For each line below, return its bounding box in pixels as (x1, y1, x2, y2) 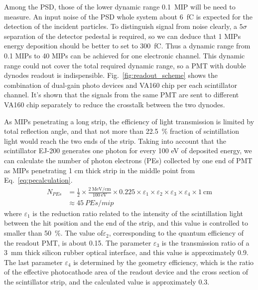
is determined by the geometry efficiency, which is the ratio (73, 257, 254, 267)
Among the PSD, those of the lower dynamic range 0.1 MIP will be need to (4, 1, 236, 11)
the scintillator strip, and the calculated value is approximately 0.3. (4, 277, 210, 287)
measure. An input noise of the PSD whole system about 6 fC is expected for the (4, 11, 253, 21)
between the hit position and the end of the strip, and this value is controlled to (4, 218, 249, 228)
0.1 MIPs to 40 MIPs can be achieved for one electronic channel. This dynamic (4, 50, 245, 60)
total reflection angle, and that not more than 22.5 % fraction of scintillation (4, 126, 239, 136)
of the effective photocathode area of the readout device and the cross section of (4, 267, 248, 277)
